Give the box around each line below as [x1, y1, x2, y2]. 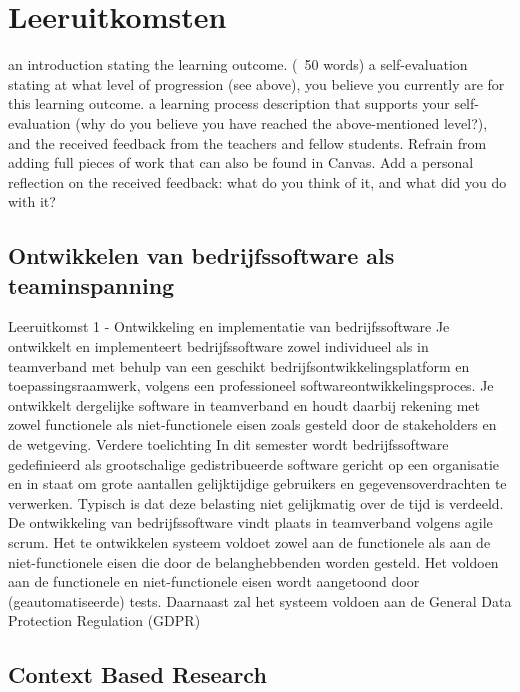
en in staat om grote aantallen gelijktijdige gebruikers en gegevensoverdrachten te [8, 473, 507, 494]
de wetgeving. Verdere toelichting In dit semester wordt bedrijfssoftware [8, 434, 449, 455]
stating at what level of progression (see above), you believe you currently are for [8, 73, 505, 94]
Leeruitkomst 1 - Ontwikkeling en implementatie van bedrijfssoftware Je [8, 316, 450, 337]
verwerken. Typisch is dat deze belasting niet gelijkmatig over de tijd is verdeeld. [8, 492, 504, 513]
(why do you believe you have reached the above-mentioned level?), [75, 112, 488, 133]
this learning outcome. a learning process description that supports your [8, 93, 450, 114]
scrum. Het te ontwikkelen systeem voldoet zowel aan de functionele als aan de [8, 532, 491, 552]
